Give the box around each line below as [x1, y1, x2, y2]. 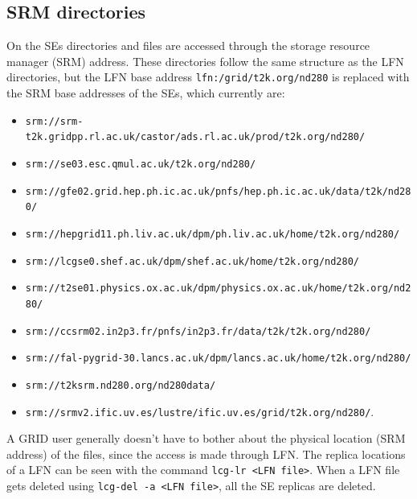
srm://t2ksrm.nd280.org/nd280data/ [25, 379, 216, 391]
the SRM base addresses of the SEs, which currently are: [6, 85, 285, 101]
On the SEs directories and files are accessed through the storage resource [6, 37, 370, 54]
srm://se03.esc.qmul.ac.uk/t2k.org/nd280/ [25, 158, 256, 170]
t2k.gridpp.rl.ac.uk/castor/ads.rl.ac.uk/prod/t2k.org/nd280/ [25, 131, 366, 143]
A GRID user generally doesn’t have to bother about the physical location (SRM [6, 430, 406, 447]
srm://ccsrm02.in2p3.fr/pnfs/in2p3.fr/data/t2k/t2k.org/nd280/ [25, 325, 371, 337]
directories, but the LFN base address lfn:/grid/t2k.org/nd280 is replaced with [6, 68, 410, 85]
